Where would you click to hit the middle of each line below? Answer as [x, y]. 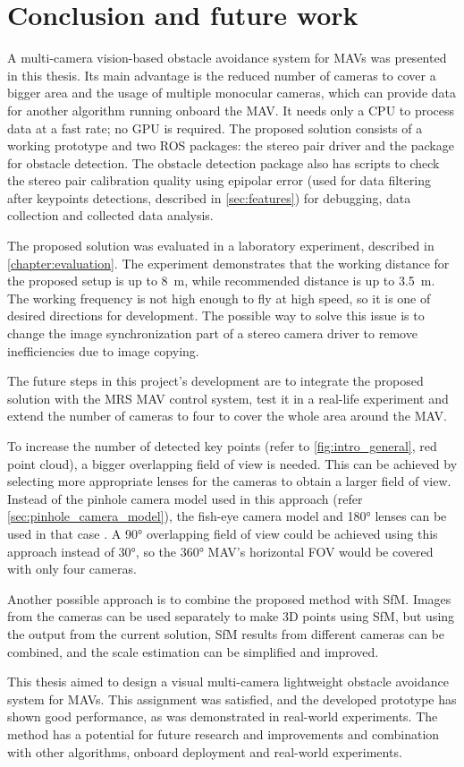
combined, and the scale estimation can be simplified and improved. [193, 651]
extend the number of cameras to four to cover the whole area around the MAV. [227, 416]
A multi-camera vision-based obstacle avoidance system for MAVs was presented [227, 58]
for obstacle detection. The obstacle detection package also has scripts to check [224, 162]
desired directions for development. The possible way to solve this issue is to [216, 315]
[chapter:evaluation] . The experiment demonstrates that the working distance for [228, 263]
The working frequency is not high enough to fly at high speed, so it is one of [219, 298]
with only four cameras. [72, 569]
